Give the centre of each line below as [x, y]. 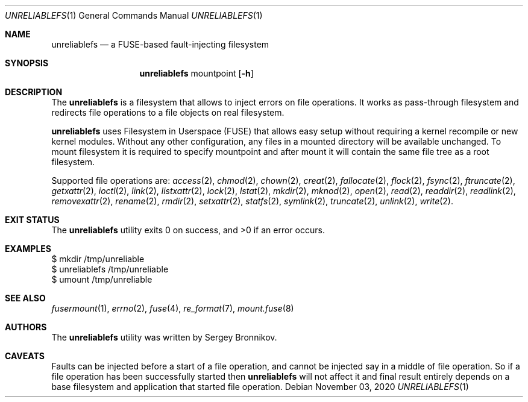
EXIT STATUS [32, 220]
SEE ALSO [25, 298]
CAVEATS [25, 356]
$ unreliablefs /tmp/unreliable [110, 269]
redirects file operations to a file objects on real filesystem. [168, 112]
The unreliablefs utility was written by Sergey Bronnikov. [164, 337]
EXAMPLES [28, 249]
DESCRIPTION [34, 92]
